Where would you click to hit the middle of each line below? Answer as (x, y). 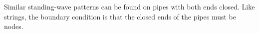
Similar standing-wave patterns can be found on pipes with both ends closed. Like (129, 6)
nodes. (14, 26)
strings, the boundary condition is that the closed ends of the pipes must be (120, 16)
